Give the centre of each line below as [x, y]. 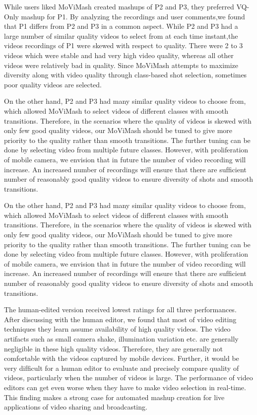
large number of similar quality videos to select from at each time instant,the [121, 35]
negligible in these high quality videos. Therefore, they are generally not [113, 348]
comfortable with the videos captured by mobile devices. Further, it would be [122, 358]
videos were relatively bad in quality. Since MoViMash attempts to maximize [121, 65]
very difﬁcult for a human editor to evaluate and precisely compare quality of [122, 368]
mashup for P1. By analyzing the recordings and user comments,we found [133, 16]
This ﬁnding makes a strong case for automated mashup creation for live [114, 397]
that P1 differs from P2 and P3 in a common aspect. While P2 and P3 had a [121, 26]
